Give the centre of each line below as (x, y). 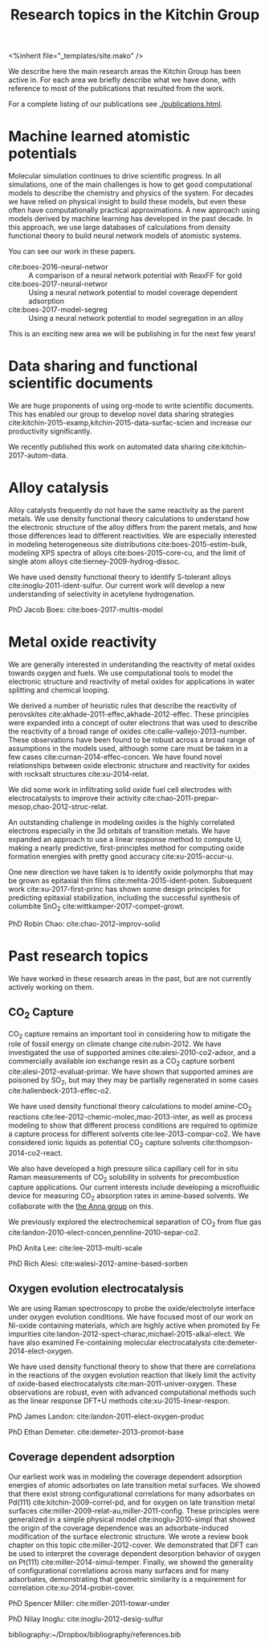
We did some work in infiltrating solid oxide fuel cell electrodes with (120, 789)
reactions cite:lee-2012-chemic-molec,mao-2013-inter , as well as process (130, 1116)
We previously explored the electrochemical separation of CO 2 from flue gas (135, 1223)
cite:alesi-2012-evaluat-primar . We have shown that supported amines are (131, 1072)
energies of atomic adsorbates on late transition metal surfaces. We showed (134, 1485)
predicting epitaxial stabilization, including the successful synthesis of (124, 897)
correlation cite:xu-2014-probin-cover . (71, 1587)
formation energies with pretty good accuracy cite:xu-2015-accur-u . (121, 856)
